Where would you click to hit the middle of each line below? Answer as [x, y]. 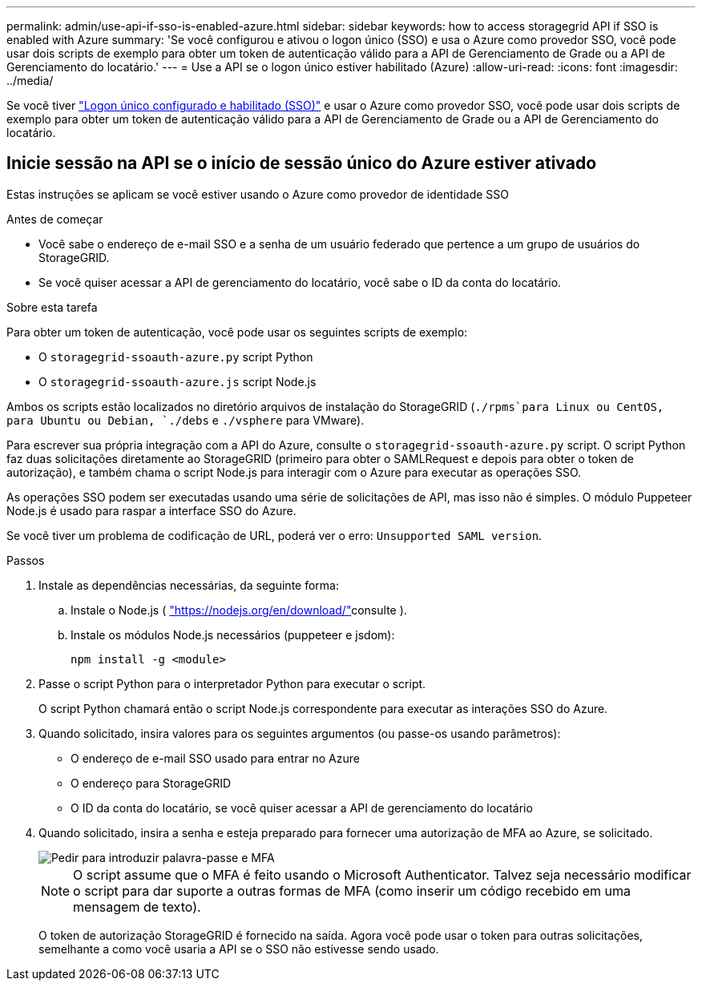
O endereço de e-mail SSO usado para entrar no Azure [215, 758]
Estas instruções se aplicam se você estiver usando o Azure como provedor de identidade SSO [258, 194]
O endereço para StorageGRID [151, 783]
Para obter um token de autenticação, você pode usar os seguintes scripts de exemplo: [237, 332]
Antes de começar [55, 219]
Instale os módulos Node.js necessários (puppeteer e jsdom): [233, 634]
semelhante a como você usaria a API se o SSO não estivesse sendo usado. [239, 949]
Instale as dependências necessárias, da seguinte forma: [189, 585]
